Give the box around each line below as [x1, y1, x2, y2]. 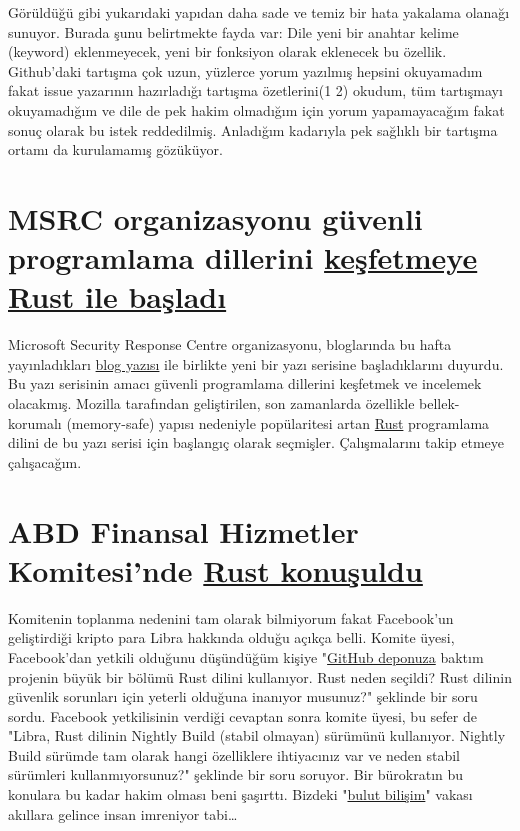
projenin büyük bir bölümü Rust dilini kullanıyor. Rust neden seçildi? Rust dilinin [8, 666, 512, 687]
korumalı [8, 412, 62, 433]
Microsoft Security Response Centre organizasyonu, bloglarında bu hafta [8, 334, 452, 355]
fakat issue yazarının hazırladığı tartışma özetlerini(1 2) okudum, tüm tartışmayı [8, 80, 503, 101]
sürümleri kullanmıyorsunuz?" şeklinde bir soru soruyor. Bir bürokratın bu [8, 764, 464, 785]
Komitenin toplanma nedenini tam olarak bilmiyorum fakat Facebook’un [8, 607, 454, 628]
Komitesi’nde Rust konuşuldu [8, 549, 423, 590]
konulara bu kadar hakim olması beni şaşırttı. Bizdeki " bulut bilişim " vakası [8, 784, 473, 805]
